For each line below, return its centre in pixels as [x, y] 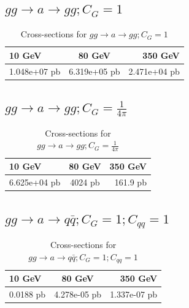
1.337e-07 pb [134, 294]
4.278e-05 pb [78, 294]
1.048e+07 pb [35, 71]
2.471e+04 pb [154, 71]
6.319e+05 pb [94, 71]
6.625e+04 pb [35, 182]
